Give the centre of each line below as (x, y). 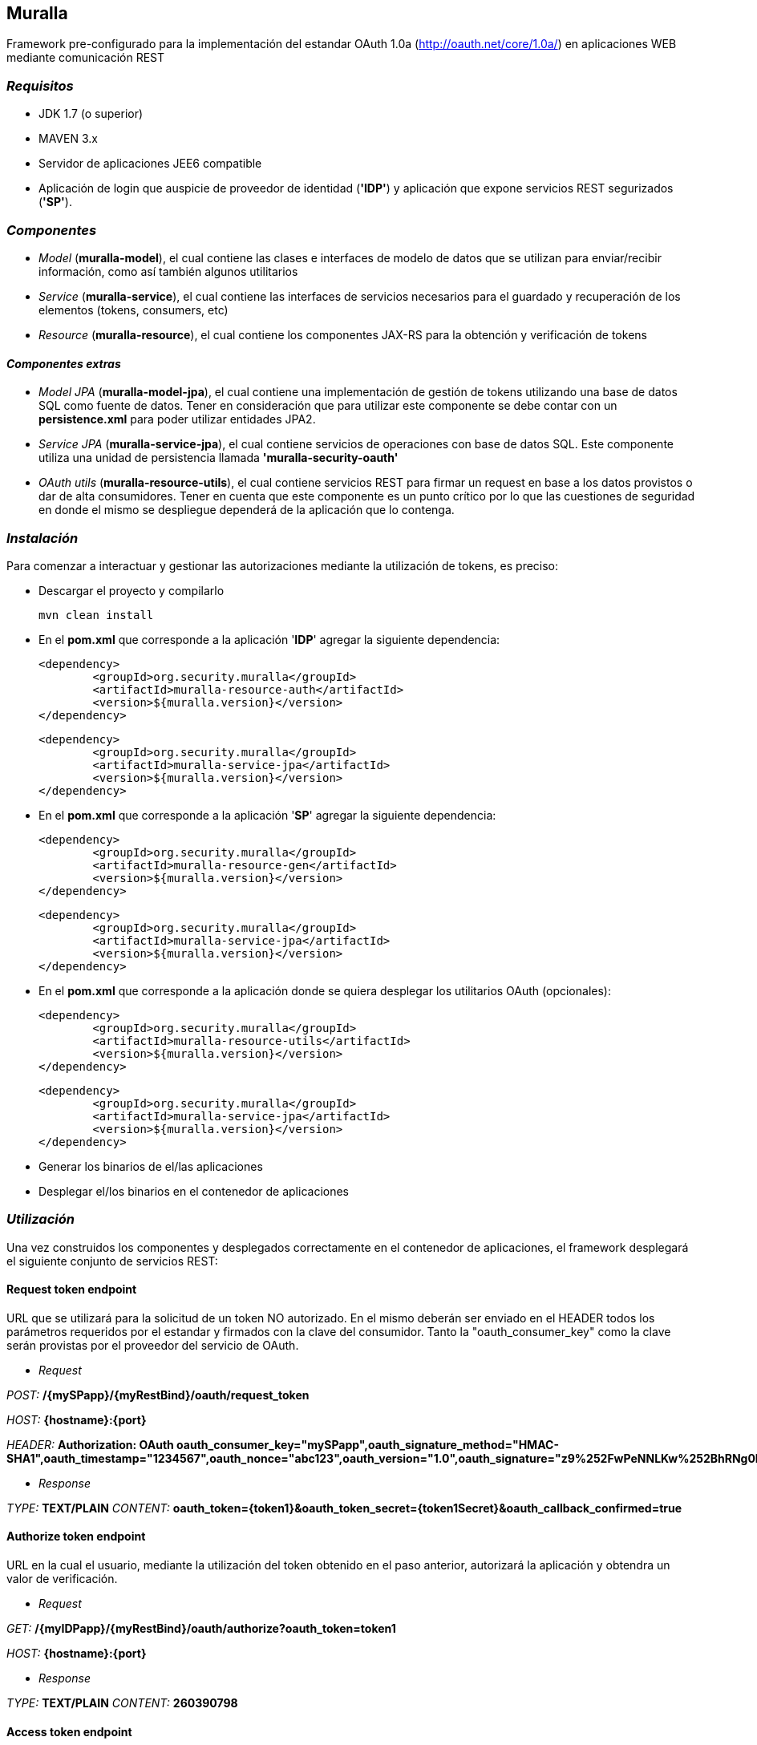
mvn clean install (96, 615)
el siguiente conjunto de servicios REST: (112, 1261)
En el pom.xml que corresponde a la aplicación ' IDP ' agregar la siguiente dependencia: (269, 639)
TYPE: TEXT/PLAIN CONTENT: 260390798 (122, 1703)
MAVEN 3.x (68, 139)
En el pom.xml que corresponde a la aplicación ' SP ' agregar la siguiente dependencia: (267, 815)
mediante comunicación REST (86, 58)
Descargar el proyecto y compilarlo (132, 590)
